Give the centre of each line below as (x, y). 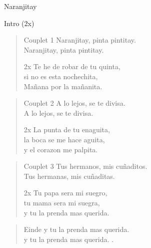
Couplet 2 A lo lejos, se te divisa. (74, 103)
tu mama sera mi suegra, (62, 202)
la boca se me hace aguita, (64, 139)
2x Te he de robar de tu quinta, (72, 66)
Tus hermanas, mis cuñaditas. (69, 176)
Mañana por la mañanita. (63, 86)
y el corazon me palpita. (61, 149)
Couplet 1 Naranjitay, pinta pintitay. (80, 40)
